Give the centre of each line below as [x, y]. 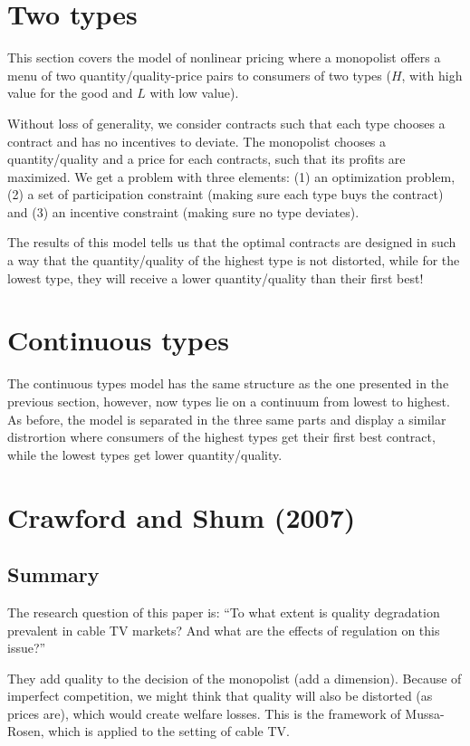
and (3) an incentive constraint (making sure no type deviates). [183, 211]
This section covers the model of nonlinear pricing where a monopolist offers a [224, 57]
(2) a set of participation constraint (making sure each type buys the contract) [225, 194]
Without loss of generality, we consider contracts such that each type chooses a [226, 123]
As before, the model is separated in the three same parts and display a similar [227, 419]
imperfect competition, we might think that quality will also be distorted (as [220, 696]
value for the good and [70, 93]
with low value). [194, 93]
